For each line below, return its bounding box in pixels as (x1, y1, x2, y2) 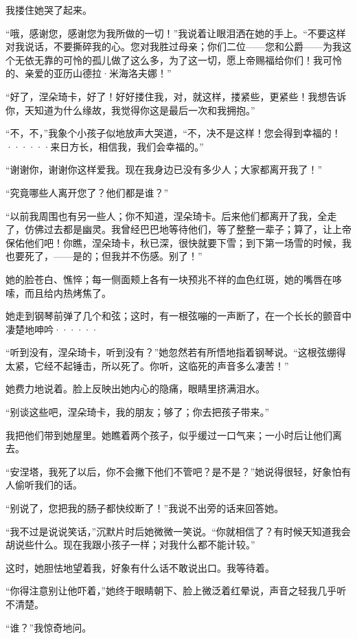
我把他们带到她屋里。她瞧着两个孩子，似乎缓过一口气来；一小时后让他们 (5, 427, 332, 442)
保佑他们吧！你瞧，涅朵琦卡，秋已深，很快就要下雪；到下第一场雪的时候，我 (5, 235, 352, 249)
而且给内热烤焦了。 (24, 285, 111, 300)
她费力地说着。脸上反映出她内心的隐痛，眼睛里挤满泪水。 (5, 381, 265, 396)
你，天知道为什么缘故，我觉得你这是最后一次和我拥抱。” (5, 102, 255, 117)
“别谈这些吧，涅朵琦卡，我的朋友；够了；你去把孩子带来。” (5, 405, 270, 419)
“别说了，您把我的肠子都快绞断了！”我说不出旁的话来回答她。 (5, 501, 284, 515)
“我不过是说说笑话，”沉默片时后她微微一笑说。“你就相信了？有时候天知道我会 (5, 524, 351, 538)
